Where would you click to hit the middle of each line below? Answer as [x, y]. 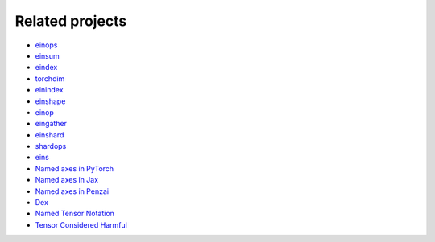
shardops [51, 146]
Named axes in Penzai [72, 191]
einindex [49, 90]
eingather [51, 124]
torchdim [50, 78]
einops [46, 45]
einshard [50, 135]
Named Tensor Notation [75, 214]
